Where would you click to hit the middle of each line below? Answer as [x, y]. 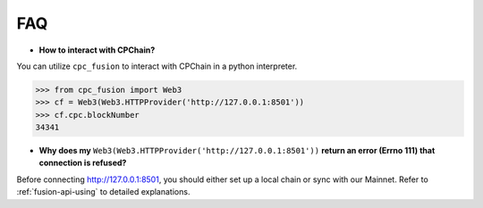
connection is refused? [83, 163]
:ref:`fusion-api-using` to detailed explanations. [103, 192]
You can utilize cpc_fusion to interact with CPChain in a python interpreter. [157, 66]
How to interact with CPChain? [97, 50]
